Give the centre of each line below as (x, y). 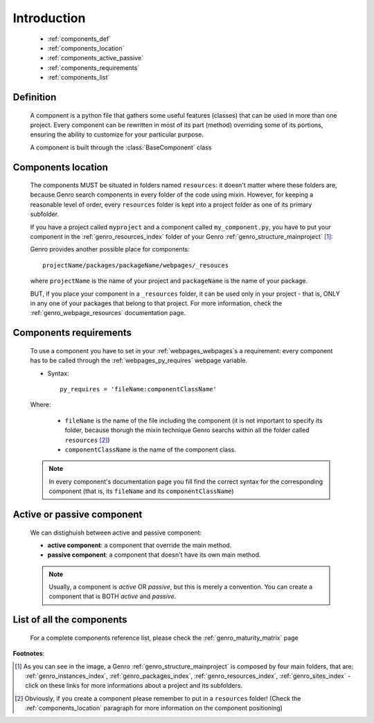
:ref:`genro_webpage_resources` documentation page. (108, 313)
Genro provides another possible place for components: (110, 249)
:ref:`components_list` (79, 78)
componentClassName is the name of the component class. (151, 449)
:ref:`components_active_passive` (95, 58)
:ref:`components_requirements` (93, 68)
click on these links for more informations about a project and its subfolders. (134, 686)
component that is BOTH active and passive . (113, 596)
